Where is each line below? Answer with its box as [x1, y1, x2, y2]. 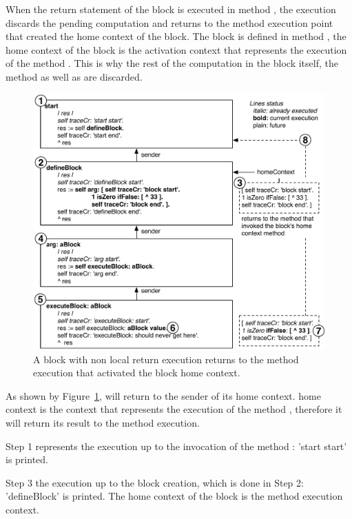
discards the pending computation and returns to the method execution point [6, 15, 333, 30]
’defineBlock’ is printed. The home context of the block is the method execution [6, 489, 343, 503]
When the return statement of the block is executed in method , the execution [6, 2, 336, 16]
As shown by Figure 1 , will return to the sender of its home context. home [6, 388, 321, 403]
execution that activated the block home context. [33, 365, 240, 380]
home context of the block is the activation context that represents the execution [6, 42, 347, 57]
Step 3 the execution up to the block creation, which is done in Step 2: [6, 475, 304, 489]
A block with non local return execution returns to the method [33, 352, 299, 366]
